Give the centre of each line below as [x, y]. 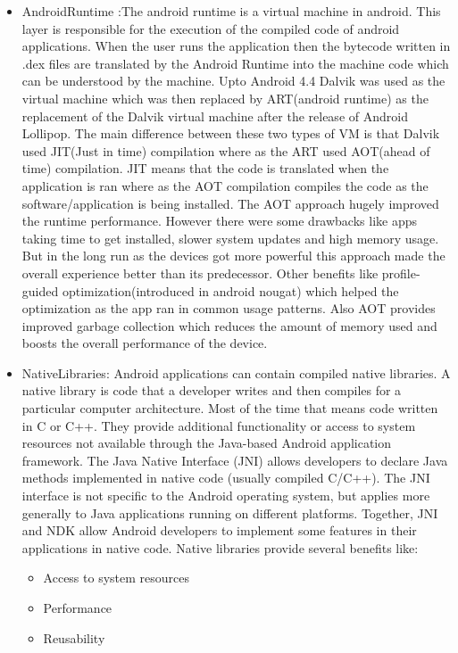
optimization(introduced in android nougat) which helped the [230, 290]
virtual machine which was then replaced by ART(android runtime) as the [225, 98]
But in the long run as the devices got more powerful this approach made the [233, 256]
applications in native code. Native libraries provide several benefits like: [220, 547]
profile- [401, 273]
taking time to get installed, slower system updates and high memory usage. [230, 238]
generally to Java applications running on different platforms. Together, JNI [230, 512]
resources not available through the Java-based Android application [207, 443]
